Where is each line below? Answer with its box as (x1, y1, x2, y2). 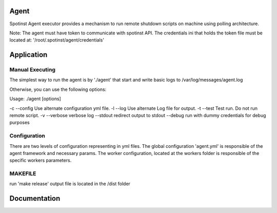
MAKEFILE (9, 170, 36, 177)
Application (9, 50, 48, 59)
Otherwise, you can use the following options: (9, 86, 107, 92)
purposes (9, 120, 30, 126)
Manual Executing (9, 66, 56, 73)
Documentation (9, 194, 61, 203)
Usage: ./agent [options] (9, 95, 61, 102)
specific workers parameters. (9, 157, 72, 164)
